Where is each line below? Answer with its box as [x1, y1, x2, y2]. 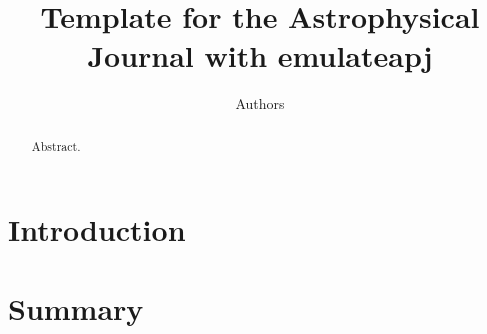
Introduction [8, 209, 186, 250]
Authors [235, 93, 285, 114]
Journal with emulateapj [87, 35, 433, 76]
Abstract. [31, 137, 81, 154]
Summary [8, 287, 144, 328]
